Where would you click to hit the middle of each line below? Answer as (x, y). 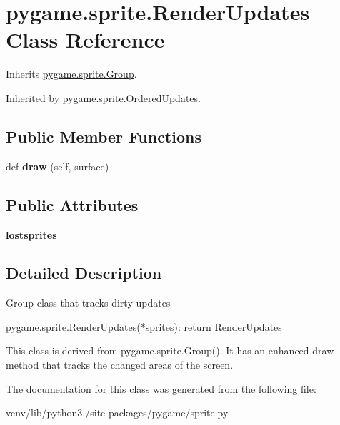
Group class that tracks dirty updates (88, 303)
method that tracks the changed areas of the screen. (120, 365)
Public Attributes (72, 204)
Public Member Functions (104, 136)
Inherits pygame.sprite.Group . (71, 74)
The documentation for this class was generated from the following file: (161, 388)
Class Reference (85, 40)
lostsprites (31, 234)
